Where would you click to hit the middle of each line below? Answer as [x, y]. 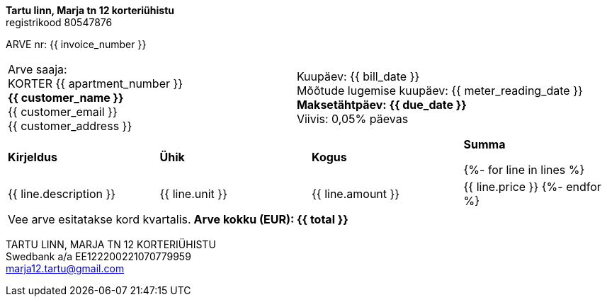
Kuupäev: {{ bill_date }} [358, 76]
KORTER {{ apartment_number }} [96, 83]
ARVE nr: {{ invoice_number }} [76, 44]
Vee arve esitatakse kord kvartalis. [100, 219]
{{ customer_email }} [63, 112]
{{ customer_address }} [70, 126]
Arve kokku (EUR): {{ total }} [271, 219]
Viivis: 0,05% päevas [352, 119]
